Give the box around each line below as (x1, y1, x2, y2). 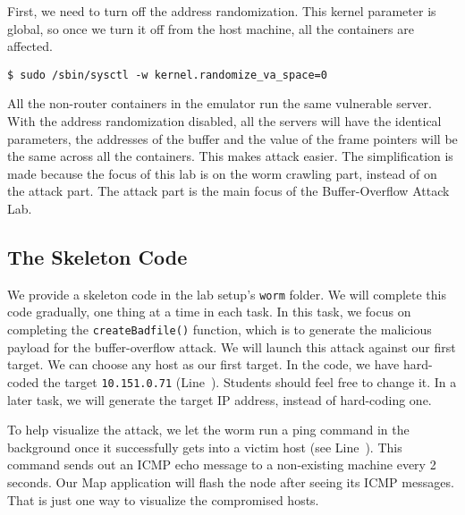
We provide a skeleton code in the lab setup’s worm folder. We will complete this (7, 284, 447, 303)
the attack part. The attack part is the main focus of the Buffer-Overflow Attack (7, 182, 450, 200)
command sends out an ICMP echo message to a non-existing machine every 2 (7, 455, 436, 474)
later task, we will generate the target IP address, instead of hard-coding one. (7, 390, 432, 409)
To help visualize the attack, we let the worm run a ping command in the (7, 420, 410, 439)
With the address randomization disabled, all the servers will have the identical (7, 112, 442, 131)
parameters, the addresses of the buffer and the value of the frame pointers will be (7, 129, 458, 148)
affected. (7, 37, 53, 55)
